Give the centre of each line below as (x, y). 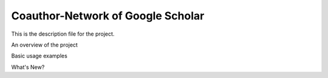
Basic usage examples (39, 56)
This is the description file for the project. (63, 34)
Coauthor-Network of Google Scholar (108, 16)
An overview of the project (45, 45)
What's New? (28, 67)
